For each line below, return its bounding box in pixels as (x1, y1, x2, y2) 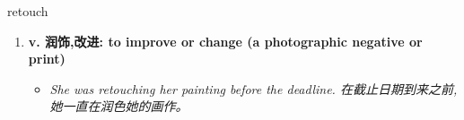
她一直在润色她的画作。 (49, 97, 188, 116)
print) (28, 49, 66, 68)
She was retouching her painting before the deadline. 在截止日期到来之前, (49, 79, 458, 98)
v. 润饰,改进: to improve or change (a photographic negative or (28, 31, 423, 50)
